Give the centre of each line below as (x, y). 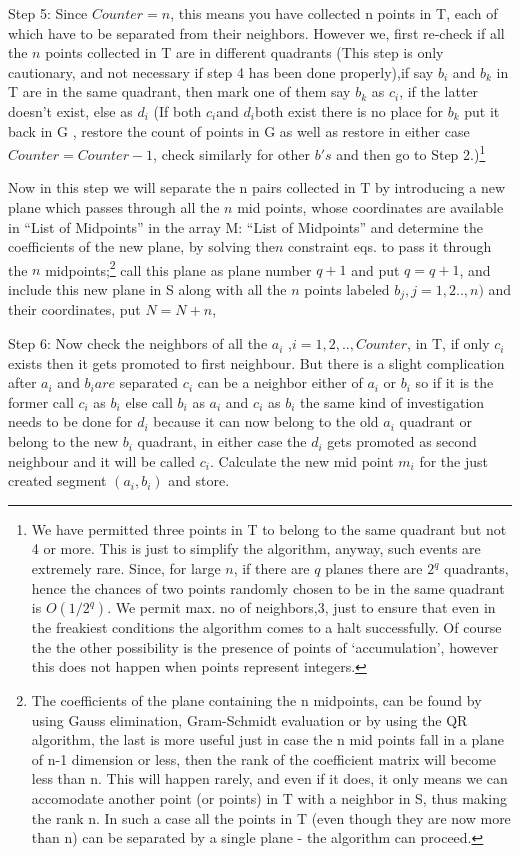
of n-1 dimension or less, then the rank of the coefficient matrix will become (264, 758)
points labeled (347, 289)
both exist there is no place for (349, 110)
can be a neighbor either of (280, 382)
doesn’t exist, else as (70, 110)
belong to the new (63, 441)
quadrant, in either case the (222, 441)
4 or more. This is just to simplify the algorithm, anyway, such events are (256, 548)
